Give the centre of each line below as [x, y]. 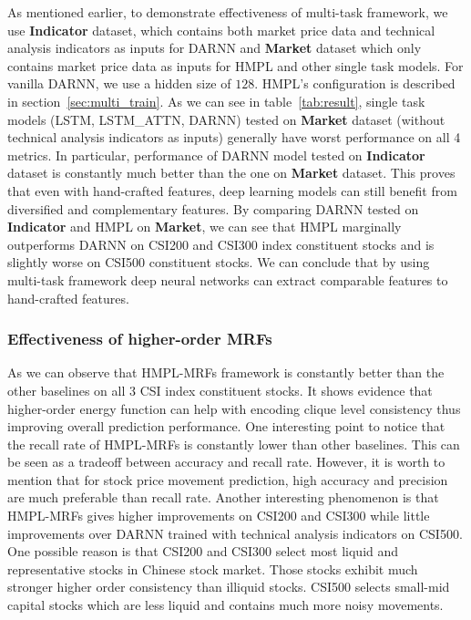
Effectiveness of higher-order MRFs [140, 339]
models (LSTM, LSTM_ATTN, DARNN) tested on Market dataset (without [226, 119]
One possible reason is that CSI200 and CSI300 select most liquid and [203, 551]
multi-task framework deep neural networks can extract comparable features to [228, 279]
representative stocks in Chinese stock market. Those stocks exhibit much [213, 568]
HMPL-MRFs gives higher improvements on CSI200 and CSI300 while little [219, 516]
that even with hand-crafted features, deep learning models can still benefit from [232, 190]
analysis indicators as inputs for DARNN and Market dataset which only [215, 48]
